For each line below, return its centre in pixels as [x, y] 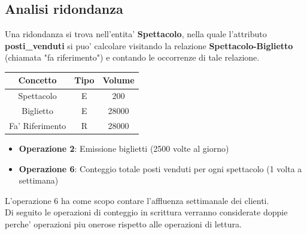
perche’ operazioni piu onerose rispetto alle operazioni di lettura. [123, 224]
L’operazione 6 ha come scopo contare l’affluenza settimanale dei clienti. [137, 200]
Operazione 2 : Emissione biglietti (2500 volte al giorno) [124, 148]
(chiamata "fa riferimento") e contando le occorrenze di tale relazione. [132, 57]
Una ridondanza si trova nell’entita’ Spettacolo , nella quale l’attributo [136, 34]
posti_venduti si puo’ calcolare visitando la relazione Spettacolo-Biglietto [149, 45]
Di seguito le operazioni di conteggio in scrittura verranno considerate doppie [146, 212]
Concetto [37, 80]
